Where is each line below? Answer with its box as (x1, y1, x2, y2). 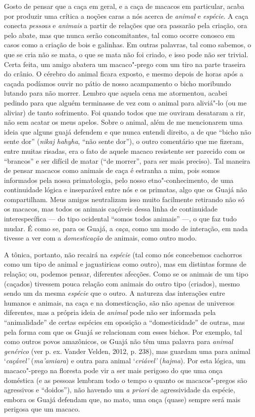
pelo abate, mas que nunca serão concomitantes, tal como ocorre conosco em (4, 30, 235, 40)
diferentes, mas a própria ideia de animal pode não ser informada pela (4, 307, 216, 317)
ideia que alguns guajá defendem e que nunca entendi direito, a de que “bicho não (4, 126, 252, 137)
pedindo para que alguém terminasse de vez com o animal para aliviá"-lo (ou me (4, 97, 247, 107)
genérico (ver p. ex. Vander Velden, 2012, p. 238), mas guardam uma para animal (4, 346, 251, 356)
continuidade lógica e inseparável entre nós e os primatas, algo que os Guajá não (4, 184, 247, 195)
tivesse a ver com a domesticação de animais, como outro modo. (4, 233, 197, 243)
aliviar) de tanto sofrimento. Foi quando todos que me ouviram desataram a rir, (4, 107, 246, 117)
